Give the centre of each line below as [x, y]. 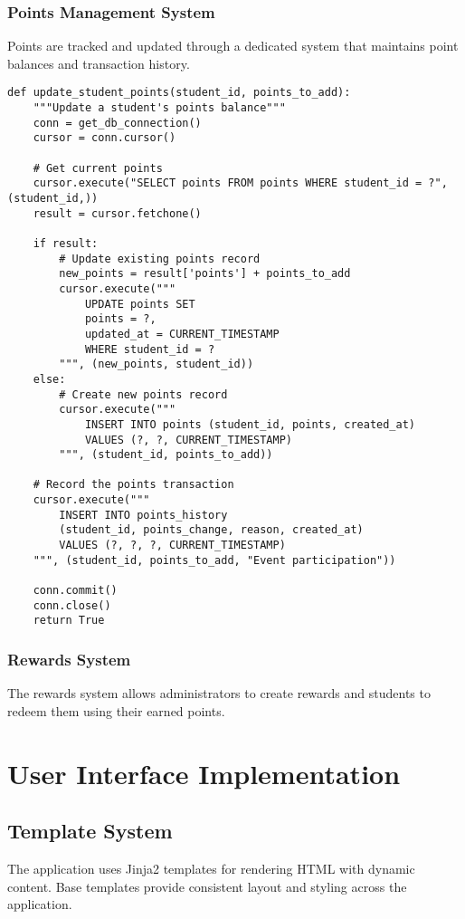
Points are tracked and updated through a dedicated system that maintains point [233, 46]
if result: [66, 243]
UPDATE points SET [140, 304]
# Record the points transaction [133, 485]
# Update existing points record [160, 258]
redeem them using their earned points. [116, 710]
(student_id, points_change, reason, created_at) [211, 530]
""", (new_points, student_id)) [157, 364]
